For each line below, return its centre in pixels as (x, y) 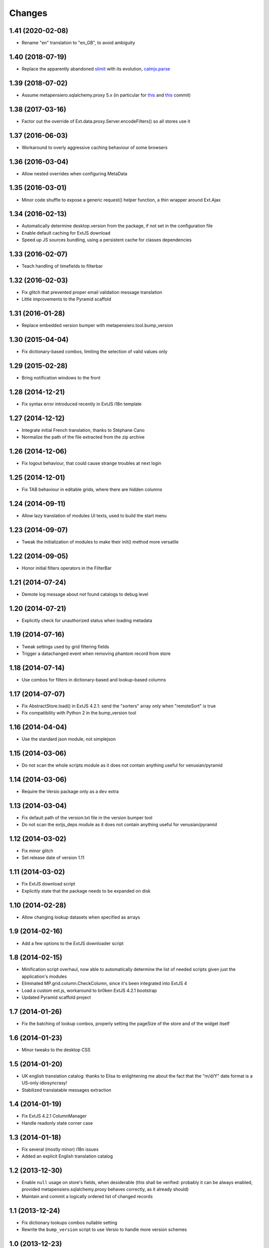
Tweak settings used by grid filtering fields (66, 646)
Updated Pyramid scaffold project (56, 997)
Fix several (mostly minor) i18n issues (60, 1149)
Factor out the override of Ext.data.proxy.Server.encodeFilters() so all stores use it (106, 121)
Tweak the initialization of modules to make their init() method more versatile (100, 542)
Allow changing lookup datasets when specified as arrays (81, 917)
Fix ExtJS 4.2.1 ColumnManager (54, 1116)
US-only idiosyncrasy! (44, 1083)
